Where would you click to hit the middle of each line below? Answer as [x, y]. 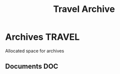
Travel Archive [84, 9]
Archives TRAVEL [42, 37]
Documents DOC [32, 66]
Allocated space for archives [35, 51]
